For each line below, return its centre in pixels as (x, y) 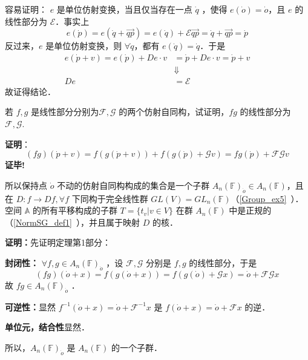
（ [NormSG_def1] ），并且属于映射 (72, 222)
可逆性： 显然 (30, 306)
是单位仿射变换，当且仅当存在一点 (124, 9)
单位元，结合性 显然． (47, 327)
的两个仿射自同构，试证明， (174, 112)
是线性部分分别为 (65, 112)
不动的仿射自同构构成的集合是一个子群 (133, 185)
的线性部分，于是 (223, 263)
